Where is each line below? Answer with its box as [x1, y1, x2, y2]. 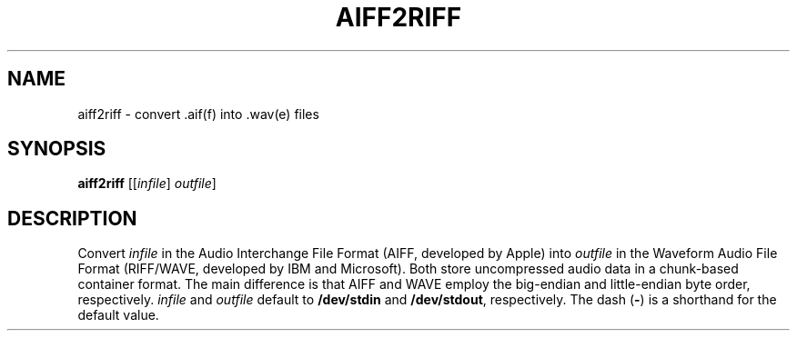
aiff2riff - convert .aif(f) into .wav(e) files [77, 105, 319, 122]
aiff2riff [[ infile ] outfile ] [77, 175, 217, 192]
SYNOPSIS [7, 137, 106, 161]
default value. [77, 307, 159, 323]
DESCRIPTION [7, 206, 137, 230]
